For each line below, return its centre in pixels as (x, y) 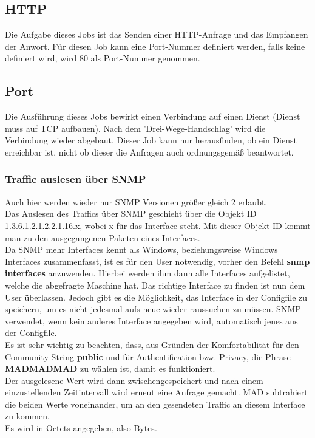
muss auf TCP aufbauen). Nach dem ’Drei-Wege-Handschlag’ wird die (135, 128)
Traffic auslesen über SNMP (76, 179)
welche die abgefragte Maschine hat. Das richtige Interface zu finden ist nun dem (155, 285)
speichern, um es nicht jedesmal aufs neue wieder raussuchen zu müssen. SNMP (153, 309)
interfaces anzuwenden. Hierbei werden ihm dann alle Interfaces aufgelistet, (147, 273)
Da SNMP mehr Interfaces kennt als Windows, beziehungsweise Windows (141, 249)
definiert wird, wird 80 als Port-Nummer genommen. (103, 58)
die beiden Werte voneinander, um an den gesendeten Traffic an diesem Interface (155, 404)
